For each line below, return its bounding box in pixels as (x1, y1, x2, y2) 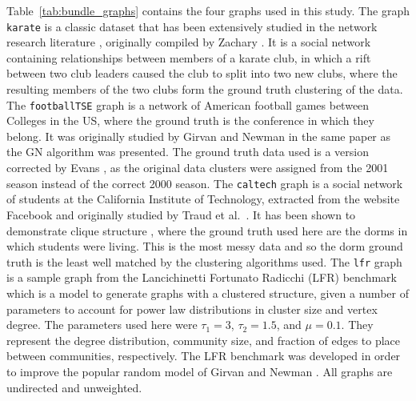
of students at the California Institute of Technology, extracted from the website (6, 190, 400, 207)
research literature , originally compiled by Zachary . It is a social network (6, 34, 371, 50)
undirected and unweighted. (6, 379, 142, 395)
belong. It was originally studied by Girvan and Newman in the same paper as (6, 127, 391, 144)
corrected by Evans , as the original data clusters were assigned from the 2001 (6, 159, 389, 176)
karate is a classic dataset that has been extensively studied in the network (6, 18, 378, 34)
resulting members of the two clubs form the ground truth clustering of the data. (6, 81, 403, 98)
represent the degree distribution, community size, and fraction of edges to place (6, 331, 401, 348)
